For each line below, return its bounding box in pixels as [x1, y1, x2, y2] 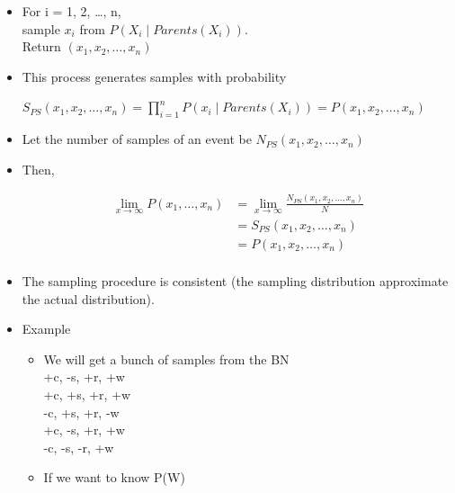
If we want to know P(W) [43, 468, 185, 487]
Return [22, 37, 61, 56]
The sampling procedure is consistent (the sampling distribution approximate [22, 272, 449, 291]
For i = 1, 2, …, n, [22, 2, 121, 20]
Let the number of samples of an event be [22, 130, 252, 148]
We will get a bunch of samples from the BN [43, 349, 290, 368]
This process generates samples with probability [22, 67, 287, 85]
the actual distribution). [22, 289, 155, 308]
